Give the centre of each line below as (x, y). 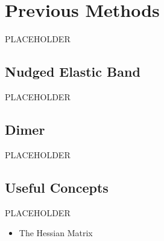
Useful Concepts (57, 187)
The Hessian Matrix (56, 233)
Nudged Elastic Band (73, 72)
